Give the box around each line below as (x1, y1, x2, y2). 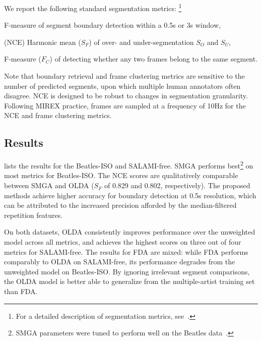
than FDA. (4, 286, 38, 296)
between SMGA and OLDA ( (4, 180, 94, 191)
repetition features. (4, 209, 63, 220)
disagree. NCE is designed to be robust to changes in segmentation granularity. (4, 90, 248, 101)
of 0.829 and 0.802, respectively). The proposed (104, 180, 250, 191)
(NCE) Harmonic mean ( (4, 36, 81, 47)
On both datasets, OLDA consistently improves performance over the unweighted (4, 226, 255, 237)
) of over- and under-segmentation (89, 36, 194, 47)
